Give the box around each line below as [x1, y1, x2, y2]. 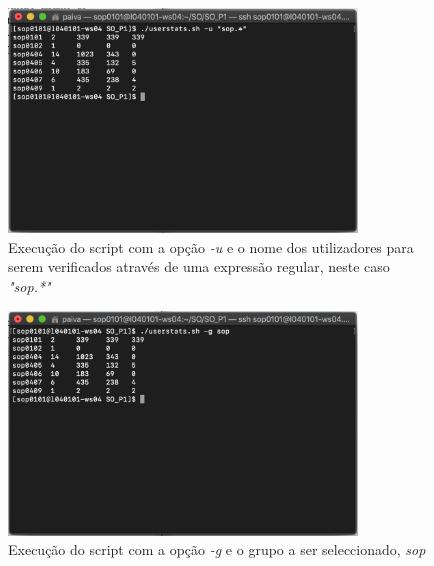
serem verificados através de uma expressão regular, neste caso [8, 256, 390, 277]
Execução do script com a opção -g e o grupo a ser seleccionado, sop [8, 539, 426, 560]
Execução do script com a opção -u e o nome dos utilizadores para [8, 236, 414, 257]
